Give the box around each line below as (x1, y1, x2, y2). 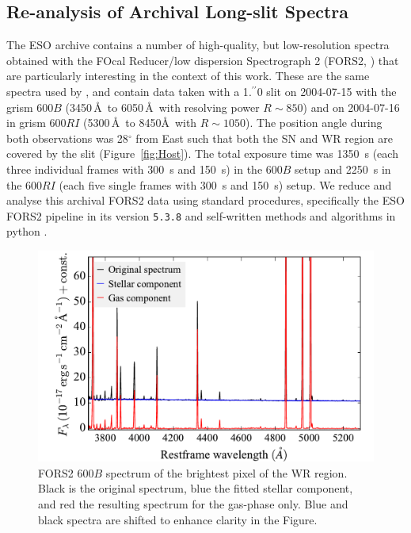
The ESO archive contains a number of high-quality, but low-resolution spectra (6, 36, 390, 53)
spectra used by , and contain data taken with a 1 (6, 82, 249, 99)
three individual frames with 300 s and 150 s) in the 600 (6, 160, 283, 177)
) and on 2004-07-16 (303, 98, 400, 115)
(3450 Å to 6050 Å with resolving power (65, 98, 260, 115)
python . (6, 223, 48, 240)
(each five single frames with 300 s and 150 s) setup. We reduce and (59, 176, 392, 193)
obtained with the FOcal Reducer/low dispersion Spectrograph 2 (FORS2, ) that (6, 52, 399, 68)
